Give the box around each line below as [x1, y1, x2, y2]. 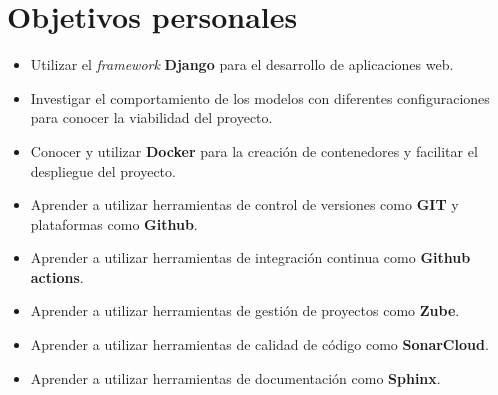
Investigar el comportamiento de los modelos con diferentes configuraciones [30, 87, 490, 108]
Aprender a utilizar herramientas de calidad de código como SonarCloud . [30, 334, 489, 355]
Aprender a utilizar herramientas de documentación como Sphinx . [30, 367, 441, 388]
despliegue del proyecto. [30, 160, 176, 181]
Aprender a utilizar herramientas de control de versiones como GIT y [30, 194, 459, 215]
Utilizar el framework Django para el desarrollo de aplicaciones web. [30, 54, 454, 75]
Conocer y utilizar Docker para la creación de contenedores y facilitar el [30, 140, 478, 161]
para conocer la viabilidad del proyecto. [30, 107, 273, 128]
